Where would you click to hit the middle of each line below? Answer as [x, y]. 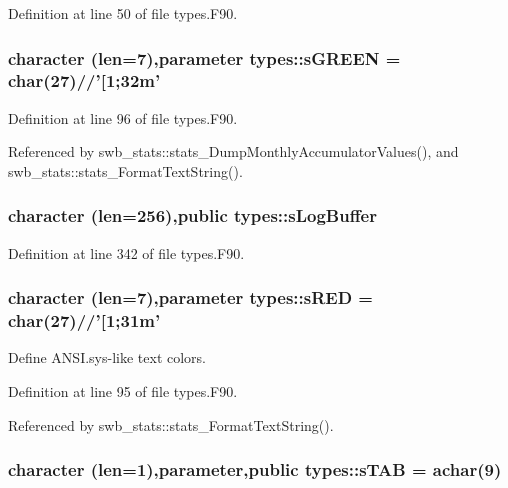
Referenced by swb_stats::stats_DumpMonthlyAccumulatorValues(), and [233, 151]
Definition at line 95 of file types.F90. [123, 391]
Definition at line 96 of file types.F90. [123, 117]
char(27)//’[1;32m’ [84, 80]
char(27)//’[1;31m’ [84, 320]
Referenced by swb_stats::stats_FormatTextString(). [171, 424]
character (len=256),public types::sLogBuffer [192, 215]
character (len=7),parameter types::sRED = [190, 297]
